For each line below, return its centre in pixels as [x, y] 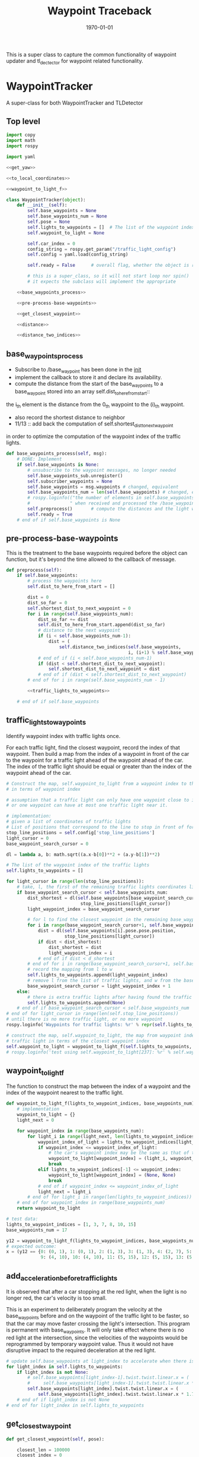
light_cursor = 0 [28, 838]
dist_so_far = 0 [47, 603]
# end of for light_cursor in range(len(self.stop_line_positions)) [92, 1014]
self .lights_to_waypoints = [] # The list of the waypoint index [111, 227]
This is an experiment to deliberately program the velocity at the [84, 1310]
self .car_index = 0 [52, 244]
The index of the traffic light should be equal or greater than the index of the [99, 766]
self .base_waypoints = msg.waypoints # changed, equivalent [103, 487]
